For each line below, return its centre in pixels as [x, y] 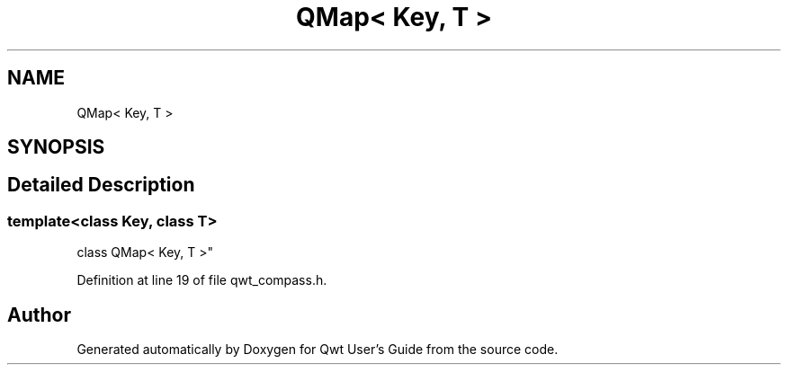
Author [39, 314]
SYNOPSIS [56, 147]
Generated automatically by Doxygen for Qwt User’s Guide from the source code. [318, 350]
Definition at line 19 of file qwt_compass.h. [202, 280]
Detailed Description [101, 185]
